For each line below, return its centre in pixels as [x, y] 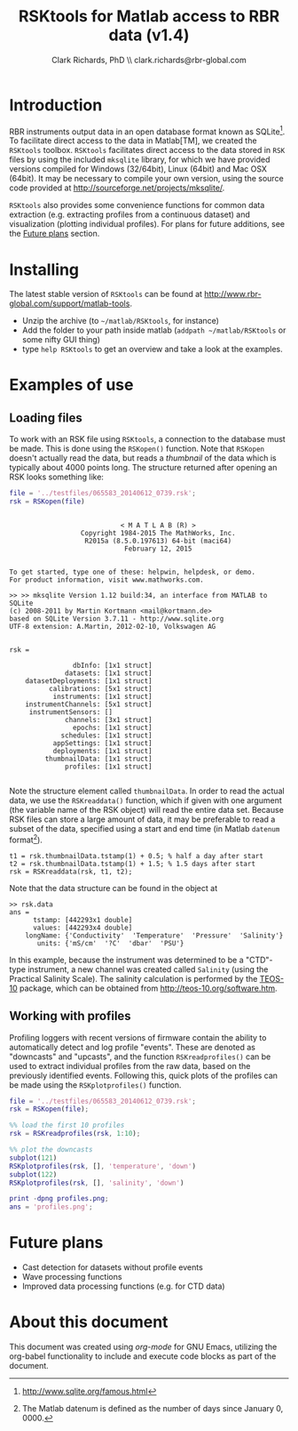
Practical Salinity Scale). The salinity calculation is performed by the [133, 978]
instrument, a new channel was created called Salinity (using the [148, 969]
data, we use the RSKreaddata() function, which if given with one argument [145, 800]
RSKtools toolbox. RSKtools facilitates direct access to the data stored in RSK [147, 150]
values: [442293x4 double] [82, 928]
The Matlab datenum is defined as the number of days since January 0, [153, 1408]
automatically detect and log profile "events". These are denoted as [132, 1047]
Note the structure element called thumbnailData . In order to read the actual [147, 791]
